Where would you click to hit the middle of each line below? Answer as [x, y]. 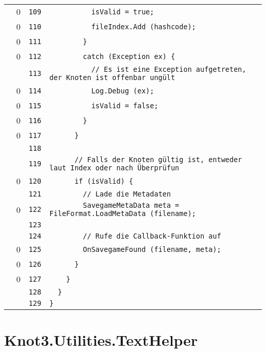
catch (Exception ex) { [129, 56]
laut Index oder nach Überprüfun [114, 168]
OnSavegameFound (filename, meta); [152, 249]
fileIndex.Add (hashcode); [144, 26]
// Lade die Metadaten [127, 194]
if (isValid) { [104, 181]
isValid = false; [125, 105]
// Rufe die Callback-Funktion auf [152, 236]
